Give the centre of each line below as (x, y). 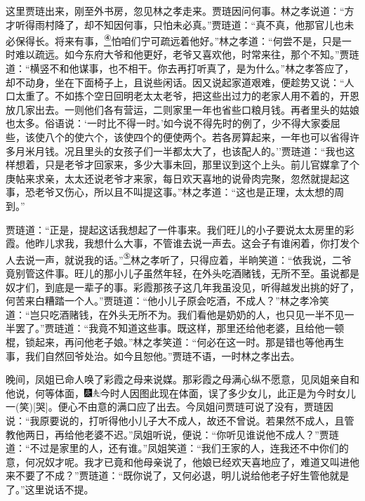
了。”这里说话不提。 (50, 489)
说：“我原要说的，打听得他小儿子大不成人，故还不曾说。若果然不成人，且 (175, 420)
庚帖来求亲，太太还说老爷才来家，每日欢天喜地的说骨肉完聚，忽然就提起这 (178, 178)
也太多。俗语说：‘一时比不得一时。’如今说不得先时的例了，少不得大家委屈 (173, 123)
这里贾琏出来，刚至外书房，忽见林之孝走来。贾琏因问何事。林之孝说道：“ (175, 11)
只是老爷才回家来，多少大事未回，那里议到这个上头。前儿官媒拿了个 (202, 165)
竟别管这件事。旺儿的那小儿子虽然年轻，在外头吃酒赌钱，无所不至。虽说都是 (182, 273)
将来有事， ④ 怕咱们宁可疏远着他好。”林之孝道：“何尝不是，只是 (198, 40)
